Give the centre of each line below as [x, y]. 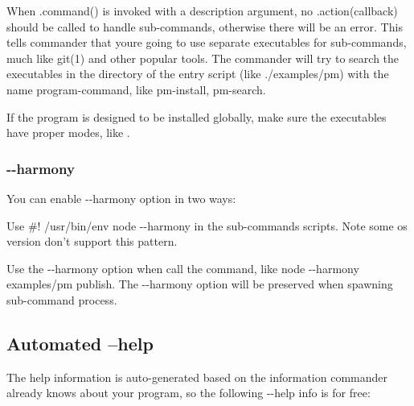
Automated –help [80, 343]
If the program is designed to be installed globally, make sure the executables [197, 116]
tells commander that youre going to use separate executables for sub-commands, [207, 42]
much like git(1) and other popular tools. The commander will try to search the [203, 58]
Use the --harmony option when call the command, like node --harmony [183, 268]
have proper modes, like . [68, 133]
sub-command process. [62, 299]
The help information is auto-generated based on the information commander [197, 377]
